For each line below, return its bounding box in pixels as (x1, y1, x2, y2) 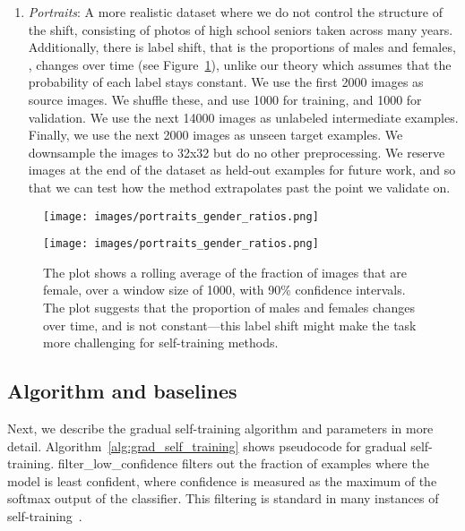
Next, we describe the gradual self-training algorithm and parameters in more (7, 419, 434, 438)
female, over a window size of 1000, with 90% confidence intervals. (43, 280, 406, 299)
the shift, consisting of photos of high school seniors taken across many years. (28, 20, 453, 39)
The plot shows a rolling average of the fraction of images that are (43, 262, 407, 281)
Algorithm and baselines (7, 377, 237, 405)
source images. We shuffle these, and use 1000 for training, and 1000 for (28, 90, 422, 108)
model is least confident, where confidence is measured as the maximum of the (7, 471, 437, 490)
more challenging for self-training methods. (43, 333, 279, 352)
